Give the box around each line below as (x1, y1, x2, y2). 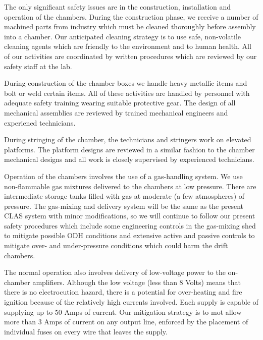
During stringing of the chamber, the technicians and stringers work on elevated (4, 134, 251, 145)
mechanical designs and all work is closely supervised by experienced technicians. (4, 154, 254, 164)
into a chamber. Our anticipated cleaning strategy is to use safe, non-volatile (4, 31, 241, 41)
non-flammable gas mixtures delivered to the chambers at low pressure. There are (4, 181, 256, 191)
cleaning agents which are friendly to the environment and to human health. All (4, 41, 251, 51)
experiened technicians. (4, 117, 76, 128)
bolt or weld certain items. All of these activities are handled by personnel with (4, 87, 250, 98)
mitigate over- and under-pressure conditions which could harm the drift (4, 240, 228, 251)
